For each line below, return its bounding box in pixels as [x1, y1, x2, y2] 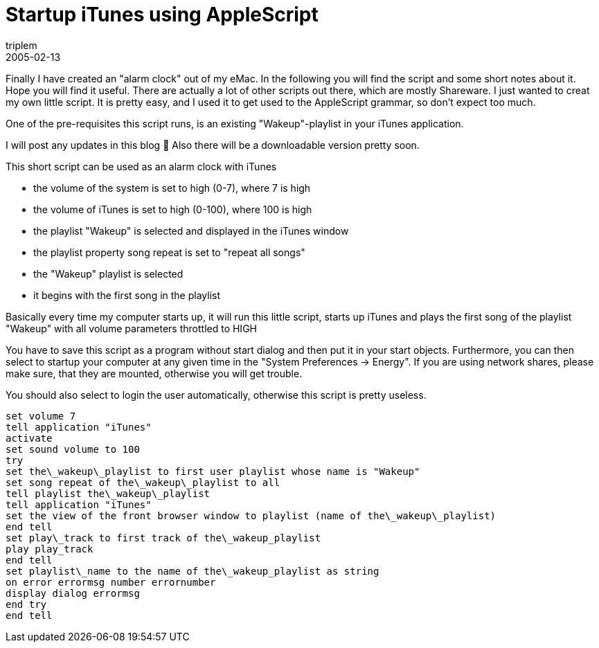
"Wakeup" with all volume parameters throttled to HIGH [6, 322, 257, 334]
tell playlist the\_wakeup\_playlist [6, 487, 211, 499]
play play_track [6, 543, 93, 555]
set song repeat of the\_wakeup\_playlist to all [6, 476, 280, 488]
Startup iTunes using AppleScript [6, 3, 319, 26]
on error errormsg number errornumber [6, 576, 216, 588]
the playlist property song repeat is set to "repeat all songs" [33, 246, 305, 258]
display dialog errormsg [6, 587, 140, 599]
